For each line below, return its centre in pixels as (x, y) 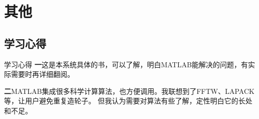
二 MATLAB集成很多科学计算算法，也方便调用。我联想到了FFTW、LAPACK (129, 91)
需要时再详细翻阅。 (42, 74)
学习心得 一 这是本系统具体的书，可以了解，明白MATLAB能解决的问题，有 (126, 64)
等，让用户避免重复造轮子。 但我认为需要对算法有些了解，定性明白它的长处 (128, 101)
